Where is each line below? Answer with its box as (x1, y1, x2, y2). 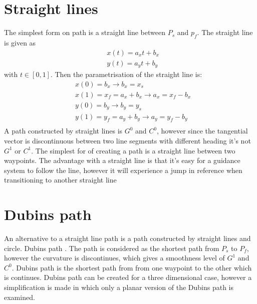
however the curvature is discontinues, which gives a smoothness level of (4, 252, 225, 263)
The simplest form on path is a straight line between (4, 27, 165, 37)
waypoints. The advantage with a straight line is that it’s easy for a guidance (4, 155, 240, 165)
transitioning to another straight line (4, 174, 117, 185)
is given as (4, 37, 36, 47)
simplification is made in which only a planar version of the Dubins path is (4, 282, 234, 292)
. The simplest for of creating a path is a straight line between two (31, 145, 235, 155)
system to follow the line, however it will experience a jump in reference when (4, 164, 242, 175)
